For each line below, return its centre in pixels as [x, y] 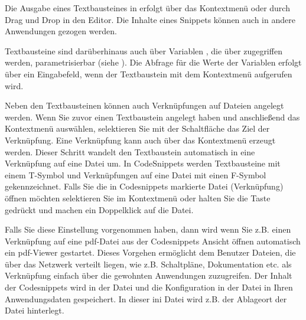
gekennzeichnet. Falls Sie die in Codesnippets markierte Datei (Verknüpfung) [144, 186]
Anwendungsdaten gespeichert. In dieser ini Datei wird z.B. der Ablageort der [146, 298]
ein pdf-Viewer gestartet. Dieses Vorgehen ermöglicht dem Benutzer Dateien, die [150, 252]
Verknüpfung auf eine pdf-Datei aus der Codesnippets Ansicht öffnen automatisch [153, 241]
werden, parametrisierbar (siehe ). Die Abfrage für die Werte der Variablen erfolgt [153, 62]
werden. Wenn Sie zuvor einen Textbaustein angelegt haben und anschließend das [152, 117]
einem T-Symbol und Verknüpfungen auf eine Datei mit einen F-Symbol [136, 174]
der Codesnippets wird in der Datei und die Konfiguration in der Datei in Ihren [149, 287]
